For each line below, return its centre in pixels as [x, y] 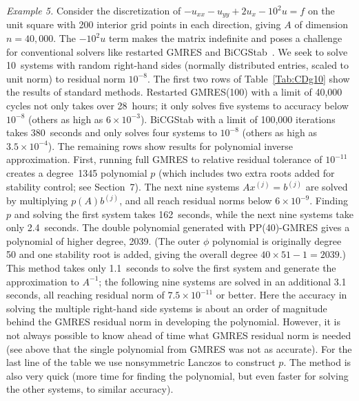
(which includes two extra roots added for [247, 172]
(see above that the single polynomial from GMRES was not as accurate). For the [179, 348]
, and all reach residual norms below [196, 200]
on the [321, 10]
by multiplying [37, 200]
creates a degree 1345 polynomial [77, 172]
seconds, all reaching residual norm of [85, 295]
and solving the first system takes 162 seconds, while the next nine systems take [184, 214]
